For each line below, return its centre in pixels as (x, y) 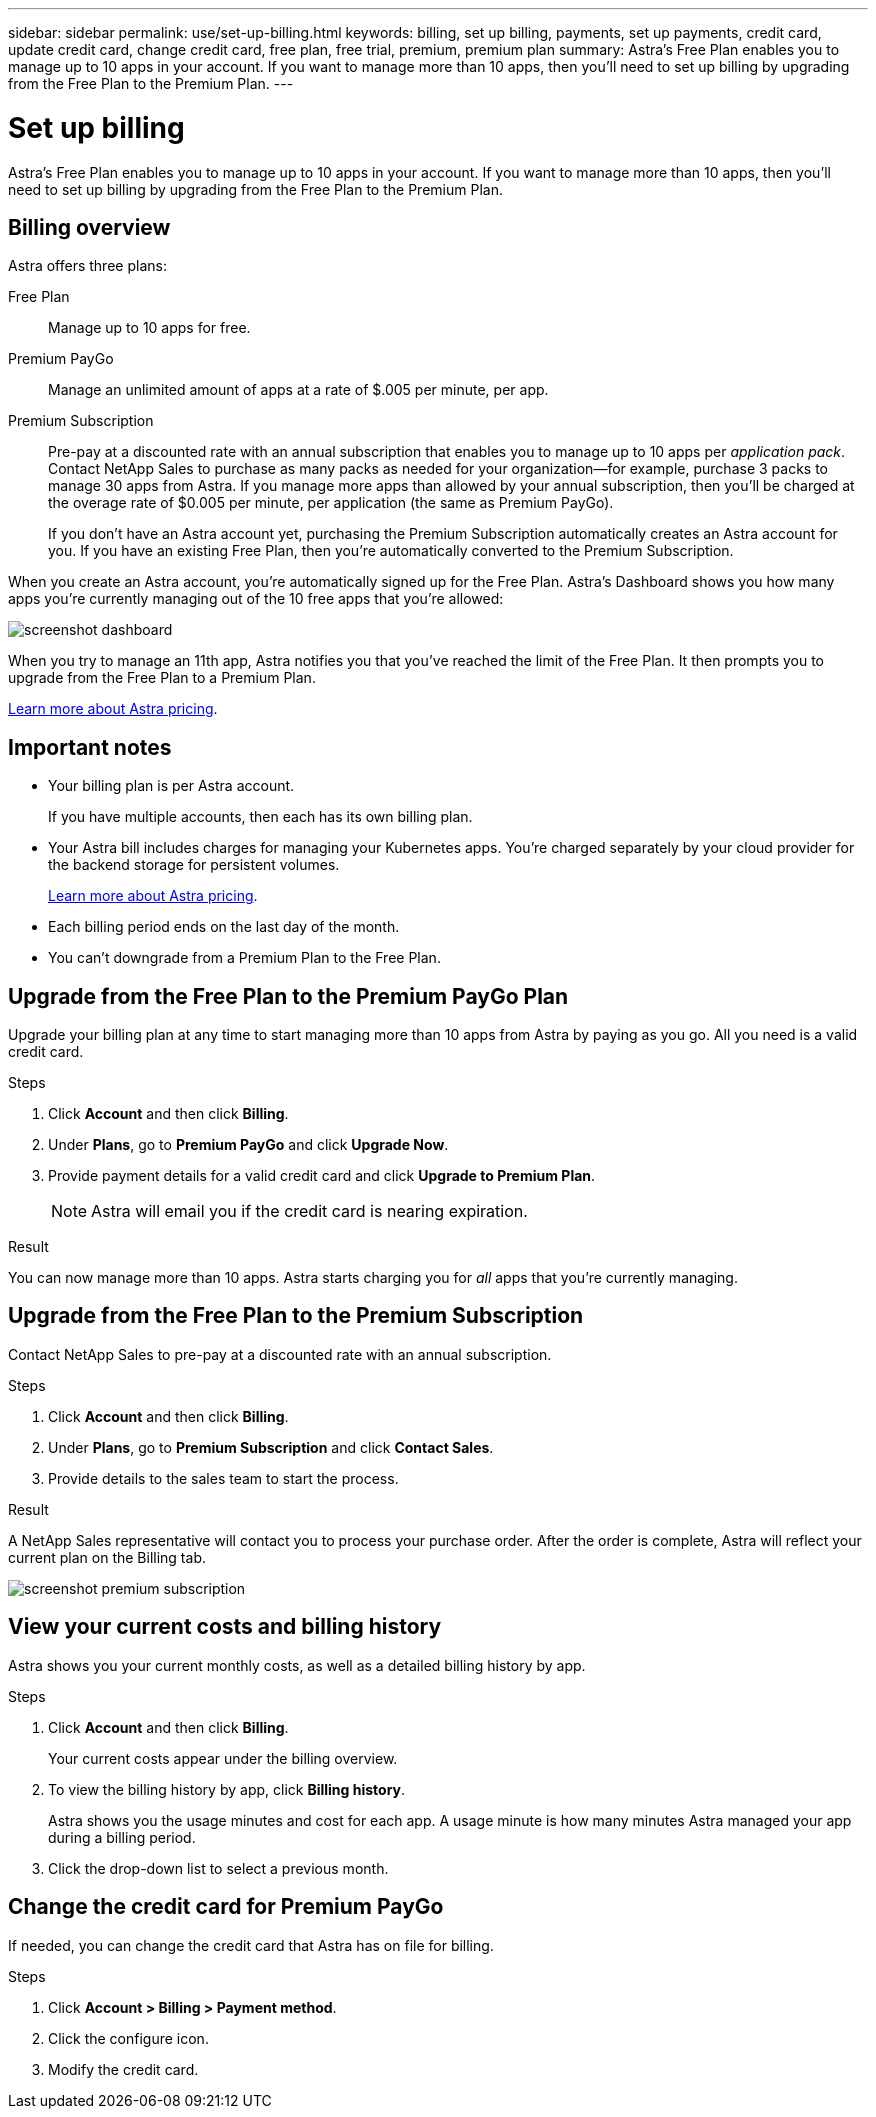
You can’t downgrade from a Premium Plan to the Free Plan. (244, 958)
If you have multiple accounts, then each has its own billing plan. (260, 817)
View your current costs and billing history (225, 1627)
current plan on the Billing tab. (107, 1557)
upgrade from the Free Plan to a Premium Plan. (162, 678)
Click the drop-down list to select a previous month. (218, 1868)
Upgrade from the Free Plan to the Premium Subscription (296, 1316)
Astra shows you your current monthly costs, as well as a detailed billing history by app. (297, 1665)
